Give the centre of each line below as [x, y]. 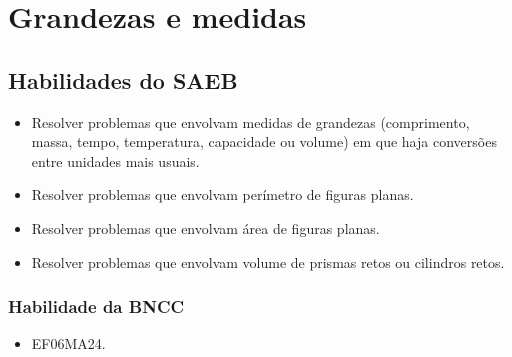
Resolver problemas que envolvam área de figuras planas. [205, 227]
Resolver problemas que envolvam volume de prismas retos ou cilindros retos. [268, 261]
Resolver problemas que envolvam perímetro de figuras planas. [222, 194]
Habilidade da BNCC [96, 306]
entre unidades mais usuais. [115, 160]
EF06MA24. [68, 343]
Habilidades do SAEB [123, 79]
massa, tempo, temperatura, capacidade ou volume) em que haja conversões [264, 141]
